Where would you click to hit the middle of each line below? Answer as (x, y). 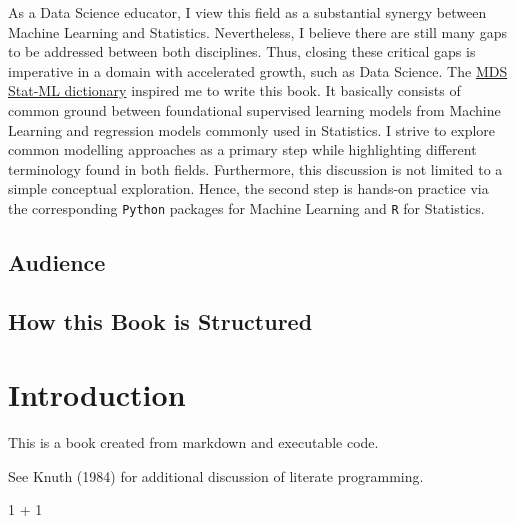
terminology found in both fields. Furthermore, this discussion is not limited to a (255, 168)
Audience (57, 261)
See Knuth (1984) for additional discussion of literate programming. (216, 475)
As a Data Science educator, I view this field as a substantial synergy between (247, 12)
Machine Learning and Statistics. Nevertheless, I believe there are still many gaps (257, 31)
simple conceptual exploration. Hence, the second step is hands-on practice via (248, 188)
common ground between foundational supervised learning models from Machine (254, 109)
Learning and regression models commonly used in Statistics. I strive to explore (252, 129)
